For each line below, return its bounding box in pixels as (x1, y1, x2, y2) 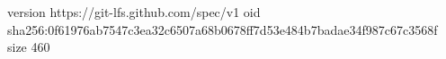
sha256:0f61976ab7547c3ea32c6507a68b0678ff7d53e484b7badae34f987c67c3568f (7, 20, 438, 38)
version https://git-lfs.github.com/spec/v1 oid (7, 3, 261, 21)
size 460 (7, 38, 50, 56)
